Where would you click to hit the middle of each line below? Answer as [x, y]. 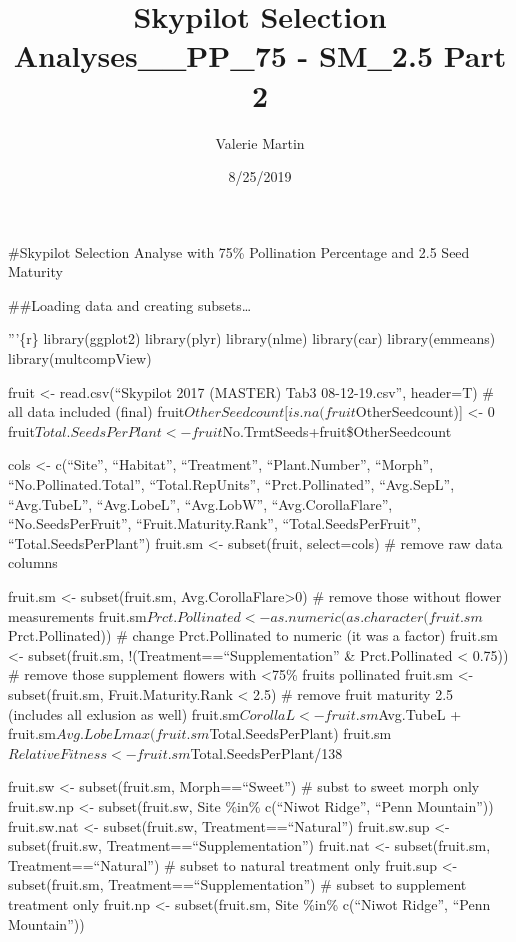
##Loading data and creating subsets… [130, 304]
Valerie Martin [260, 142]
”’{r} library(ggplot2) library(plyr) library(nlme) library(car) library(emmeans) [252, 338]
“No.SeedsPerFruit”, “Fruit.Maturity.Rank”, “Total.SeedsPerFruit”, [214, 523]
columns [33, 562]
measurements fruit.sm [77, 615]
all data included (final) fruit [96, 411]
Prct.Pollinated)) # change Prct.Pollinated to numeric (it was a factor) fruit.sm [253, 635]
